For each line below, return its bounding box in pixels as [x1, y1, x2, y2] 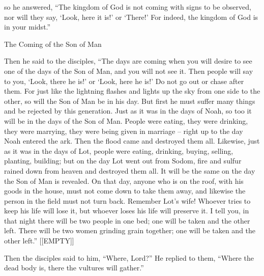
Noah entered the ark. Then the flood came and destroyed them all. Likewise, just [4, 135, 260, 146]
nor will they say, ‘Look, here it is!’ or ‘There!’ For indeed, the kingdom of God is [4, 11, 258, 22]
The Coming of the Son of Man [4, 38, 102, 49]
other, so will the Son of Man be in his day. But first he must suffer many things [4, 95, 255, 106]
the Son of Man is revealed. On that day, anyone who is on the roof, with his [4, 175, 244, 186]
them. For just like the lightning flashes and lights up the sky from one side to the [4, 86, 260, 96]
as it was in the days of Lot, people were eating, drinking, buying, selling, [4, 145, 233, 156]
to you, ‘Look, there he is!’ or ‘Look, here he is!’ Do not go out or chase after [4, 75, 244, 86]
